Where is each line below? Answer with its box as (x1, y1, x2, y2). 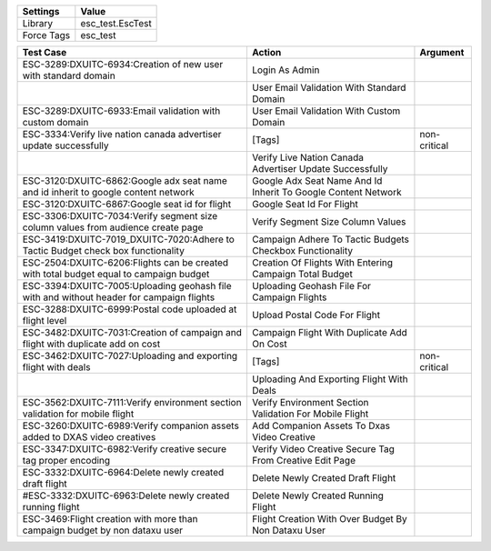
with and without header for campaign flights (22, 291, 215, 304)
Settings (22, 5, 60, 17)
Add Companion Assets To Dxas (251, 419, 391, 432)
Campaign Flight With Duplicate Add (251, 326, 408, 338)
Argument (419, 46, 465, 58)
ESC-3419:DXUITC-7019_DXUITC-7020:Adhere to (22, 233, 235, 245)
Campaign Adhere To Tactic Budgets (251, 233, 409, 245)
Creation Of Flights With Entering (251, 256, 394, 268)
